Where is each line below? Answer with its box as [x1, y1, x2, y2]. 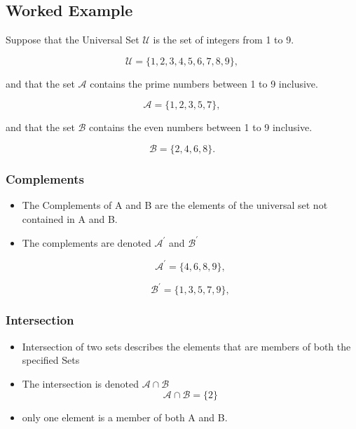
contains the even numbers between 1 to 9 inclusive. [89, 120, 313, 135]
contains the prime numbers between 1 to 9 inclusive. [90, 76, 318, 90]
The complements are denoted [22, 235, 151, 250]
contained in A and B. [22, 211, 118, 226]
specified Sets [22, 353, 80, 367]
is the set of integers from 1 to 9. [153, 32, 294, 47]
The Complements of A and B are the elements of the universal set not [22, 198, 328, 212]
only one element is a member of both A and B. [22, 410, 228, 425]
